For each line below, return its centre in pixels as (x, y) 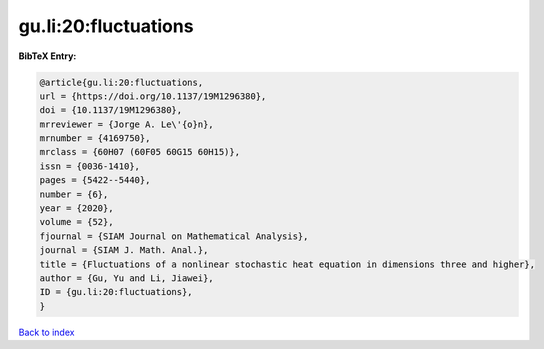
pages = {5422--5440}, (95, 180)
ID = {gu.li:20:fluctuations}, (116, 292)
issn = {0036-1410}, (89, 166)
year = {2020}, (76, 208)
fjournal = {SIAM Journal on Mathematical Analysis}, (174, 236)
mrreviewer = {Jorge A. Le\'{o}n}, (126, 124)
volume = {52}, (76, 222)
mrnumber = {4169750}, (95, 138)
